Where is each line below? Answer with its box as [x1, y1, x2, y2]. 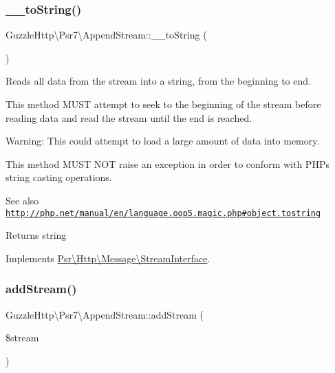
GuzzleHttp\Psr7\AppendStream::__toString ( [6, 28, 207, 42]
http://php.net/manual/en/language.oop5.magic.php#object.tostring [6, 208, 321, 218]
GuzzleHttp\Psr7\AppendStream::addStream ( [6, 307, 204, 321]
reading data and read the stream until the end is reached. [6, 110, 252, 125]
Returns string [6, 228, 67, 242]
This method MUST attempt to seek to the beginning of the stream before [6, 97, 321, 111]
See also [6, 193, 39, 207]
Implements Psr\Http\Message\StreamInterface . [6, 251, 210, 265]
